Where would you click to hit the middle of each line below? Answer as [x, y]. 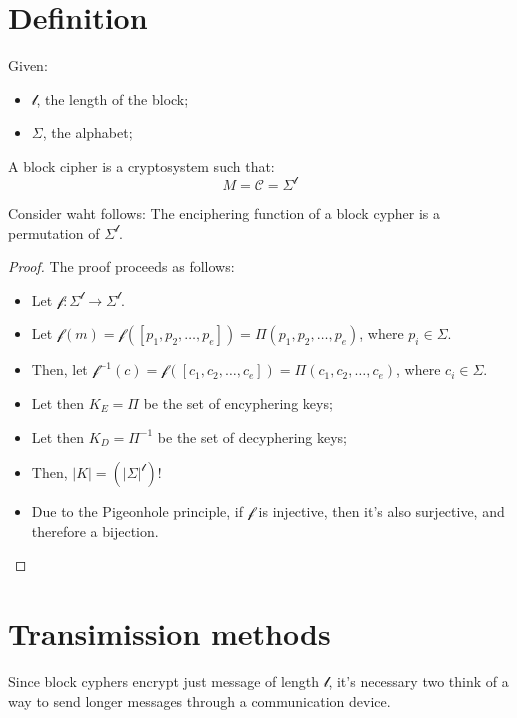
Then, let [59, 369]
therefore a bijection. [95, 530]
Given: [28, 65]
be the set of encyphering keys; [238, 402]
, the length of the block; [112, 98]
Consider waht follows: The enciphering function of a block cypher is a [224, 213]
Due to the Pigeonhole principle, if [137, 511]
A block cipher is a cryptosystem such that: [141, 165]
